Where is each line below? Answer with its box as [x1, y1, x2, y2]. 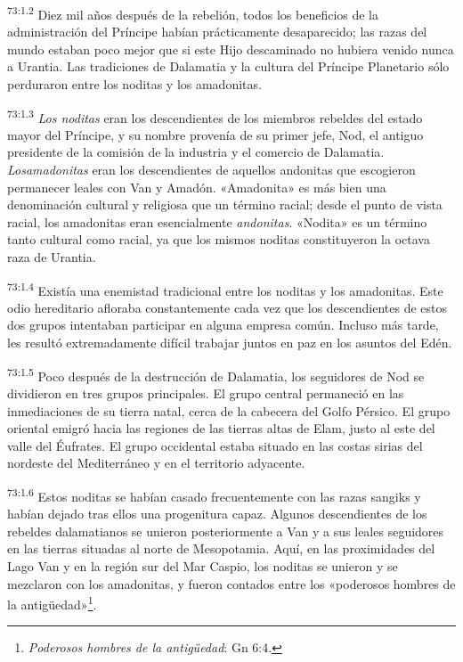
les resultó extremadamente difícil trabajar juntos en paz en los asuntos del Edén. [7, 333, 452, 352]
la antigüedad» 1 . [7, 593, 97, 613]
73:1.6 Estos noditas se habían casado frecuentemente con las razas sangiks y [7, 484, 421, 505]
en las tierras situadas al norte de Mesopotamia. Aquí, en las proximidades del [7, 539, 435, 558]
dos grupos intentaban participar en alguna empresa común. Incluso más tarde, [7, 315, 439, 334]
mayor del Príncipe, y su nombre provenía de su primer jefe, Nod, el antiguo [7, 125, 424, 143]
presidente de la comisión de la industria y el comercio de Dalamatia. [7, 143, 385, 161]
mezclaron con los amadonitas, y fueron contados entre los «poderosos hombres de [7, 574, 456, 593]
